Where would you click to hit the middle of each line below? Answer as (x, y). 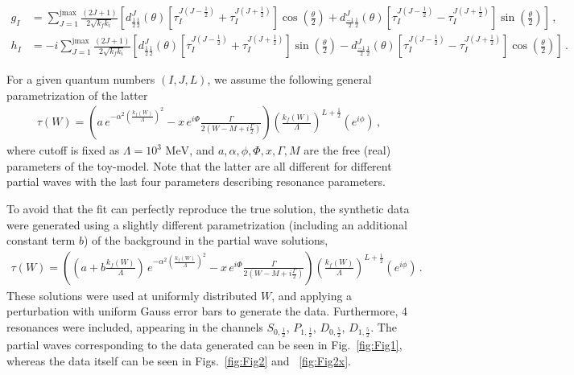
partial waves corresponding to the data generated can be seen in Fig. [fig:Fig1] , (204, 345)
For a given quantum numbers (81, 79)
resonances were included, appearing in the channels (135, 327)
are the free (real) (347, 150)
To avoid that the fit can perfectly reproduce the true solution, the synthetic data (208, 209)
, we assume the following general (289, 79)
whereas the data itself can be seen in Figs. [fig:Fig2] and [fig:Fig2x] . (179, 361)
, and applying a (312, 295)
